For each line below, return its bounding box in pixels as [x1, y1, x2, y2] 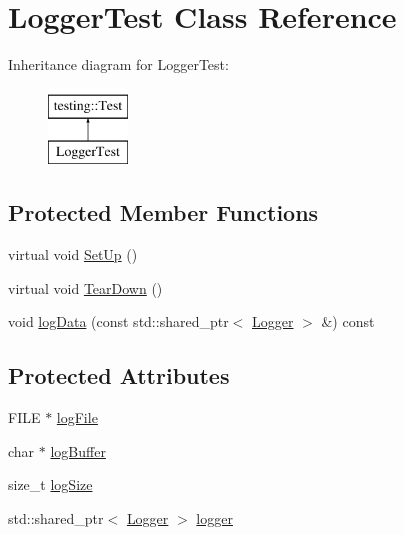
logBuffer [50, 440, 106, 461]
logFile [56, 407, 98, 428]
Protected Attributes [8, 360, 230, 391]
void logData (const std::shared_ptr [8, 311, 229, 332]
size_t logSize [8, 474, 93, 495]
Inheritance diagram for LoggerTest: [8, 54, 229, 75]
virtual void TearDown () [8, 277, 163, 298]
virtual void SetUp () [8, 244, 138, 265]
